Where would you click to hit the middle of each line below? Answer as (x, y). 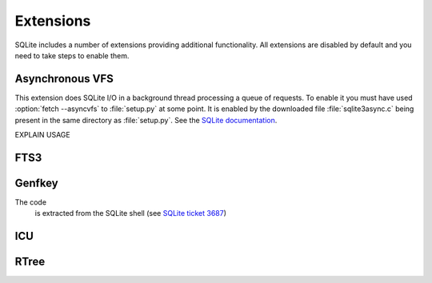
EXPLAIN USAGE (43, 135)
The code (31, 202)
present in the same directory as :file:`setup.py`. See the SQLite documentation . (146, 120)
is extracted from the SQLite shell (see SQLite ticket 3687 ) (131, 213)
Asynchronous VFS (64, 79)
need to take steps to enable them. (72, 55)
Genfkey (37, 183)
